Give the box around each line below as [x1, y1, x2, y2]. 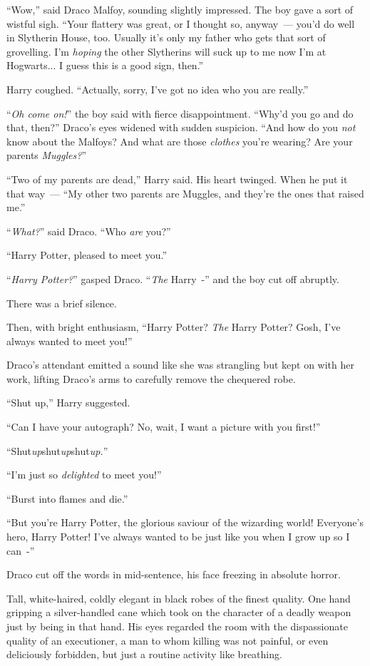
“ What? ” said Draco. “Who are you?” [6, 223, 171, 238]
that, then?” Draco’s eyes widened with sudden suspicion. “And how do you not [6, 120, 356, 135]
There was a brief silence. [6, 295, 117, 310]
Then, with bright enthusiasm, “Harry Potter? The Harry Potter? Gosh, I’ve [6, 319, 341, 334]
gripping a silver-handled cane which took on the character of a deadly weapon [6, 605, 351, 620]
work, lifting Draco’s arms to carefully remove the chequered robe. [6, 371, 296, 386]
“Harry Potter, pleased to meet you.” [6, 247, 168, 262]
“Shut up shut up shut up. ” [6, 443, 108, 458]
